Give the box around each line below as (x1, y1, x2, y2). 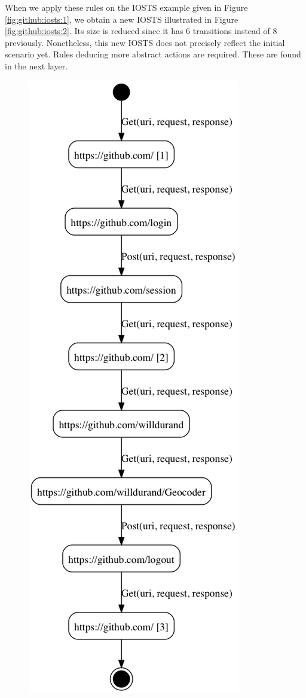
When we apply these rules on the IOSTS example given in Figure (5, 1, 248, 13)
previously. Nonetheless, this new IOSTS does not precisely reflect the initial (5, 36, 285, 48)
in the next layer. (5, 59, 68, 72)
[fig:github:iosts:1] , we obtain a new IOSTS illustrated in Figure (5, 13, 238, 25)
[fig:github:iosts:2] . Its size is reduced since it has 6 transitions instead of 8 (5, 25, 277, 37)
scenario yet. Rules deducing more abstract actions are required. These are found (5, 48, 301, 60)
